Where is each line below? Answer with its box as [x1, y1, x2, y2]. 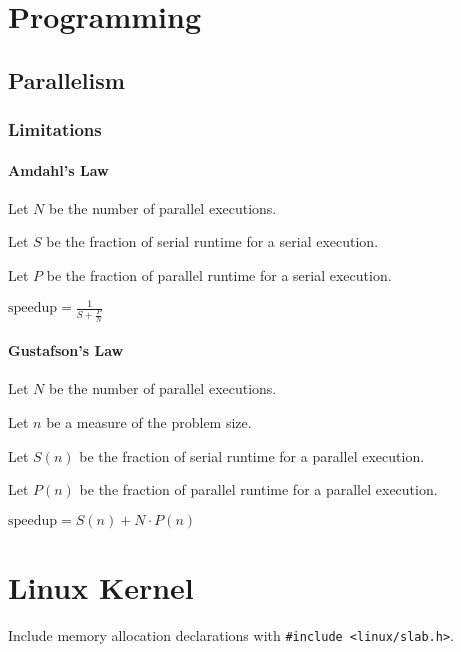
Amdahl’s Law [8, 159, 109, 180]
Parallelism [8, 64, 125, 95]
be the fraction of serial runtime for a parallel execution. [79, 445, 425, 466]
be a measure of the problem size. [46, 412, 252, 433]
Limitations [8, 117, 102, 142]
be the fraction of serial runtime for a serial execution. [46, 231, 379, 252]
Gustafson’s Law [8, 340, 124, 361]
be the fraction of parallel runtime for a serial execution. [46, 264, 392, 285]
